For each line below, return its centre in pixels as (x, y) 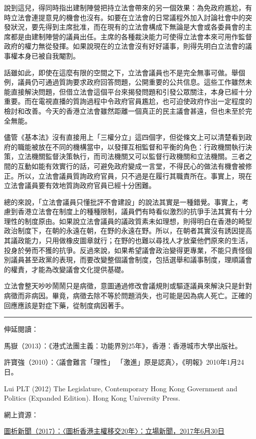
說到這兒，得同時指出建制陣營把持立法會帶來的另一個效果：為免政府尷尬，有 (128, 7)
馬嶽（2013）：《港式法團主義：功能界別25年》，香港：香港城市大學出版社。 (123, 345)
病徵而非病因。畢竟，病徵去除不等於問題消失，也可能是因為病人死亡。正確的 (128, 296)
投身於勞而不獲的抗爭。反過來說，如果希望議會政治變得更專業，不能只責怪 (125, 250)
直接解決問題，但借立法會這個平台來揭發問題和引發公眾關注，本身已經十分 (131, 91)
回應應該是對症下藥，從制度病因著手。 (66, 305)
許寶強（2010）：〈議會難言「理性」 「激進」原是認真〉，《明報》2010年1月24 (124, 362)
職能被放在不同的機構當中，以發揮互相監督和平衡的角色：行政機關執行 (131, 146)
